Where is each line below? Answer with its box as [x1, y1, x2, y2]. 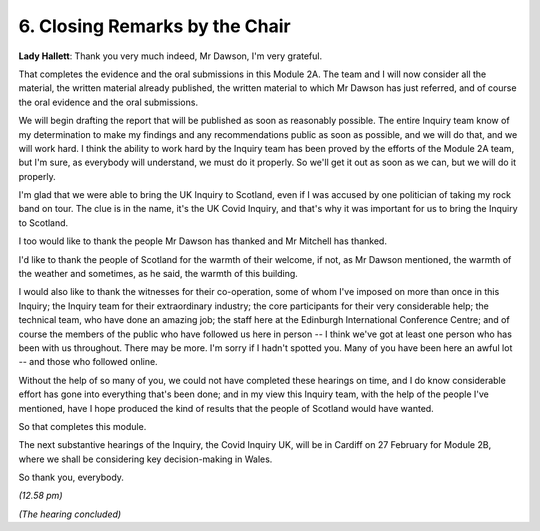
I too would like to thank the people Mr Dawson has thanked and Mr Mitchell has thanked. [18, 235, 387, 247]
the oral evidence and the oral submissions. [18, 96, 199, 108]
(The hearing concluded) [18, 508, 122, 520]
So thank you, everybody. [18, 471, 125, 484]
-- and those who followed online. [18, 356, 159, 368]
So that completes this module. [18, 420, 147, 432]
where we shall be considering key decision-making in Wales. [18, 453, 273, 465]
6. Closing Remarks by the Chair [18, 15, 291, 37]
